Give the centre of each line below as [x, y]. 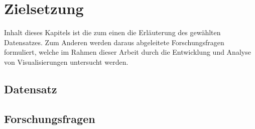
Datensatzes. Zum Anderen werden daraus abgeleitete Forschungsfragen [114, 42]
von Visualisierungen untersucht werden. [66, 61]
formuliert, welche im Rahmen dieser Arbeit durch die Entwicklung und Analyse [127, 52]
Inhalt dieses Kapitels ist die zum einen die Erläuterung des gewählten [112, 32]
